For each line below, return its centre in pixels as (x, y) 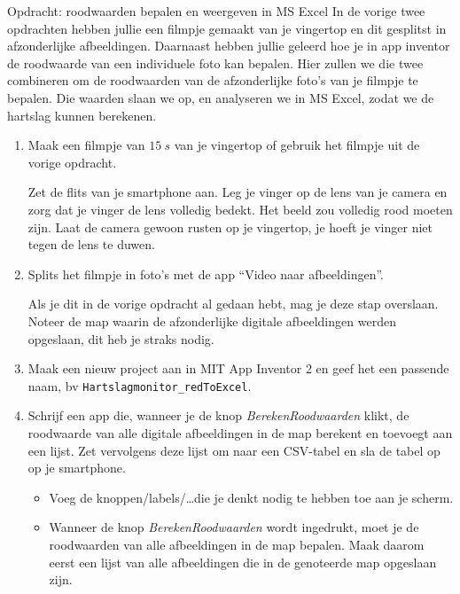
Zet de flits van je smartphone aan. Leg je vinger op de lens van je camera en (238, 192)
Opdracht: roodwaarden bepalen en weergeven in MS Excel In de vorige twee (216, 11)
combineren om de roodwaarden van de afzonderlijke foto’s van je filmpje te (213, 80)
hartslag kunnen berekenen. (82, 115)
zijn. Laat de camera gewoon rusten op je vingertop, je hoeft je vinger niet (230, 227)
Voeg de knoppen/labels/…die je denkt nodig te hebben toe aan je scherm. (251, 497)
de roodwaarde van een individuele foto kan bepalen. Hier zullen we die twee (215, 63)
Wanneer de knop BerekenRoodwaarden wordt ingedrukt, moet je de (234, 527)
